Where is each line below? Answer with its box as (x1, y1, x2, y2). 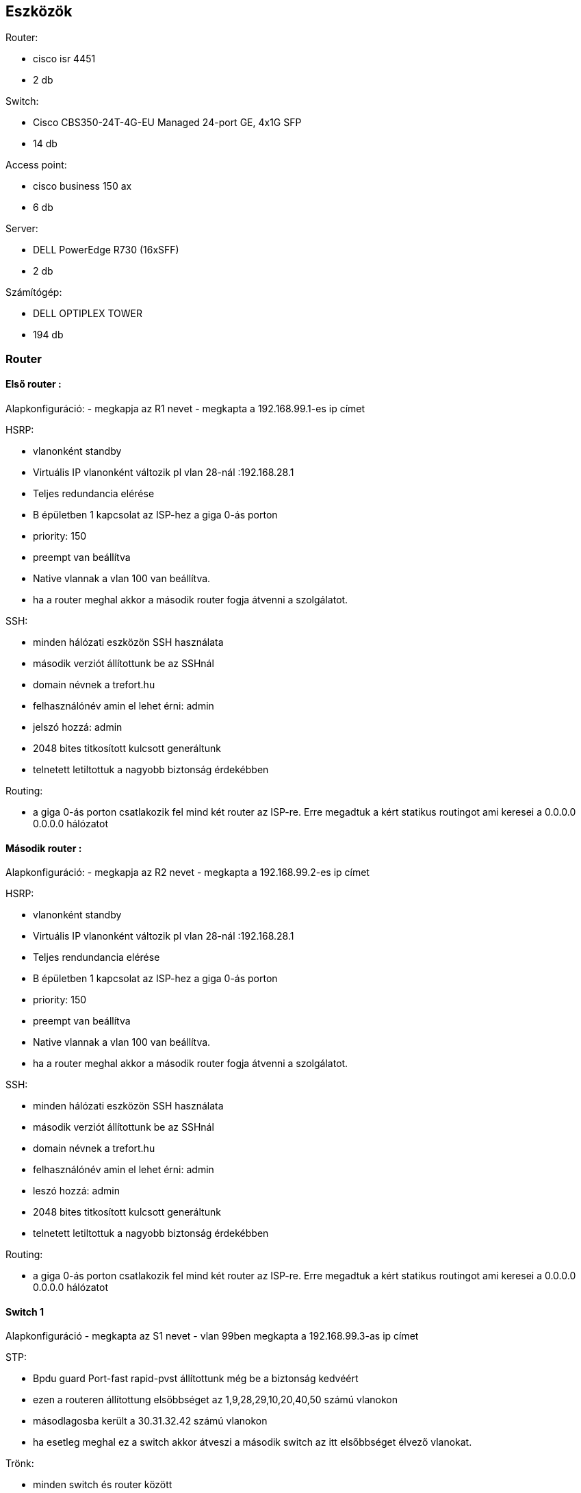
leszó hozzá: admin (33, 1185, 120, 1197)
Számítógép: (5, 286, 62, 299)
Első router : (5, 378, 62, 390)
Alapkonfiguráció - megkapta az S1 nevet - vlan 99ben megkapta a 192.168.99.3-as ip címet (5, 1330, 419, 1342)
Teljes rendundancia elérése (33, 951, 160, 964)
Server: (5, 223, 38, 235)
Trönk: (5, 1457, 34, 1470)
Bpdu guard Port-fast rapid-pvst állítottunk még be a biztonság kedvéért (33, 1372, 359, 1385)
